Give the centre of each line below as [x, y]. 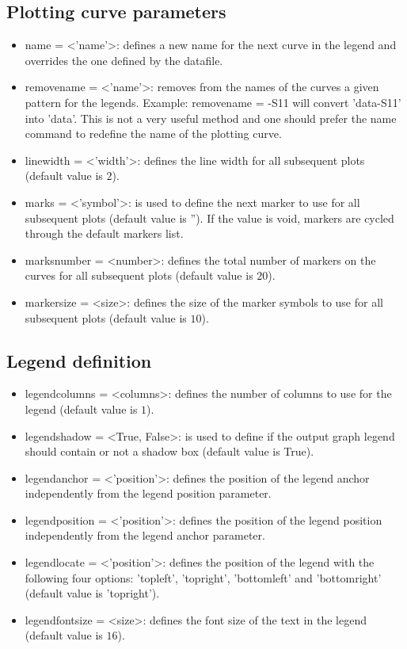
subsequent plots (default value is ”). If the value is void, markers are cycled [209, 218]
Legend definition [79, 360]
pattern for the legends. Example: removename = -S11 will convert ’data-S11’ [213, 102]
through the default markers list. [104, 233]
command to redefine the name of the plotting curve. [153, 134]
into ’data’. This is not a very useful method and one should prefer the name [211, 118]
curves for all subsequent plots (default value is [139, 275]
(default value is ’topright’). [92, 593]
